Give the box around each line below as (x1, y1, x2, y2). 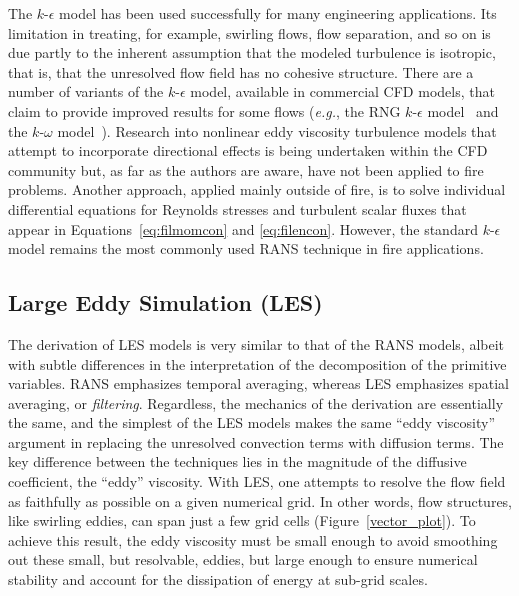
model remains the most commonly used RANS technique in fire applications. (8, 238, 484, 259)
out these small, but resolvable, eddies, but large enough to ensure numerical (8, 549, 478, 570)
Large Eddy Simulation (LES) (8, 287, 323, 318)
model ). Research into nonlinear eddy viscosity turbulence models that (57, 120, 497, 141)
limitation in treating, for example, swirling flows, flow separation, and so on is (8, 22, 491, 43)
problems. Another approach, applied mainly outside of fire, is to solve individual (8, 179, 506, 200)
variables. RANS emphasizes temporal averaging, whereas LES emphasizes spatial (8, 373, 509, 394)
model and (427, 100, 499, 121)
